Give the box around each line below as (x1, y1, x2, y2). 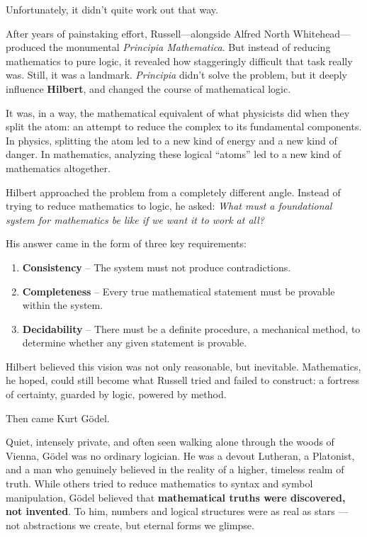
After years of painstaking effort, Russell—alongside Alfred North (6, 26, 290, 40)
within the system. (22, 298, 103, 312)
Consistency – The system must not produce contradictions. (22, 259, 291, 274)
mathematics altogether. (6, 160, 111, 175)
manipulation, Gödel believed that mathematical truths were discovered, (6, 490, 346, 504)
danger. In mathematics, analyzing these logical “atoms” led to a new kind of (6, 147, 341, 162)
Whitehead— (293, 26, 351, 40)
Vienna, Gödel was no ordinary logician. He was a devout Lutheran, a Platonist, (6, 448, 355, 463)
